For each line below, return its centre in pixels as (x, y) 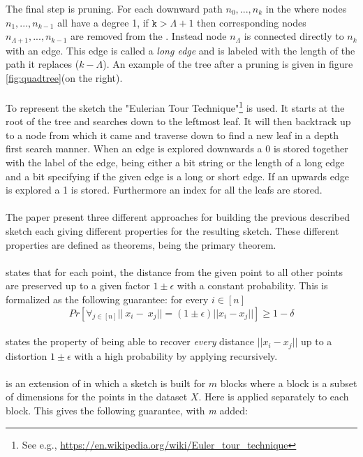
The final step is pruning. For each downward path (114, 8)
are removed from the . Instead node (149, 36)
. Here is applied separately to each (274, 397)
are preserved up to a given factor (78, 285)
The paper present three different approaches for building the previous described (178, 217)
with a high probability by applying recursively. (176, 355)
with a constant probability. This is (252, 285)
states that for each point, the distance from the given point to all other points (175, 271)
